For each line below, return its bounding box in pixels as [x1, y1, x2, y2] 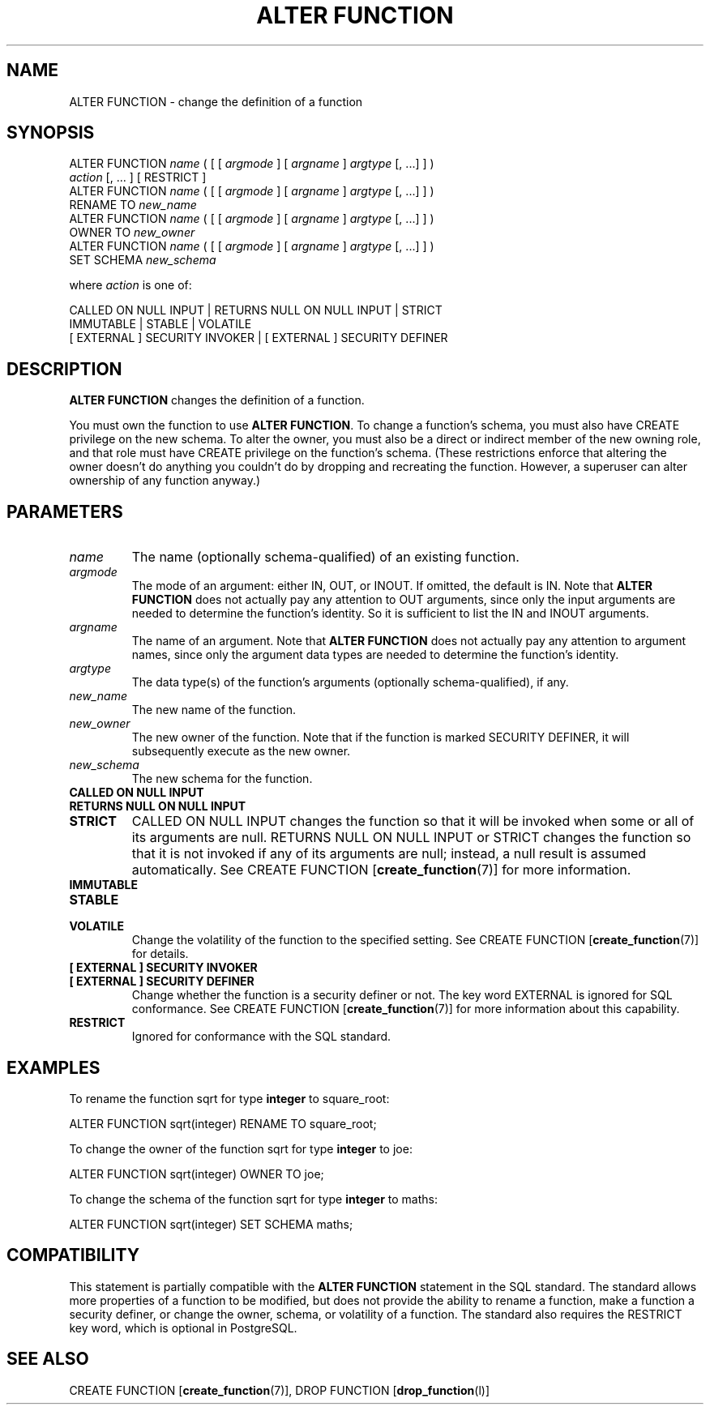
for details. [131, 947, 189, 961]
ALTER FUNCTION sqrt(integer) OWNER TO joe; [69, 1166, 324, 1181]
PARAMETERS [6, 501, 123, 522]
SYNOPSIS [6, 122, 95, 143]
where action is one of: [69, 278, 192, 293]
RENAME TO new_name [69, 198, 197, 212]
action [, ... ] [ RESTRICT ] [69, 170, 207, 185]
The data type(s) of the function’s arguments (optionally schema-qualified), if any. [131, 675, 569, 690]
